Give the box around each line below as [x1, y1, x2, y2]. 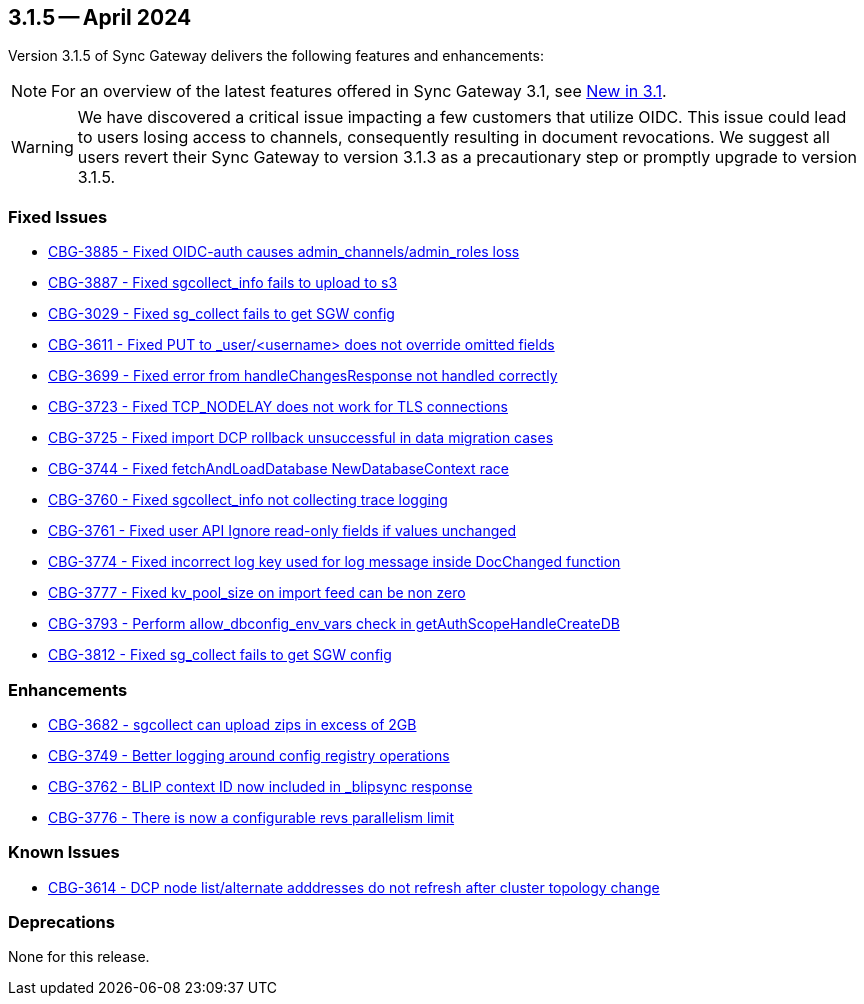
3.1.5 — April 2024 [8, 5, 192, 30]
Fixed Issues [8, 206, 108, 227]
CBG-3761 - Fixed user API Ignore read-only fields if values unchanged [48, 522, 517, 540]
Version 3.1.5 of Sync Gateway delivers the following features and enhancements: [8, 47, 544, 65]
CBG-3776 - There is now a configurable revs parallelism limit [48, 808, 455, 826]
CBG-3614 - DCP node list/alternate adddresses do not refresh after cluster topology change [48, 878, 660, 896]
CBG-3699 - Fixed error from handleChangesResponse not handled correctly [48, 367, 558, 385]
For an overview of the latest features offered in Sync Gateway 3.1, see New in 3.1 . [51, 81, 667, 102]
